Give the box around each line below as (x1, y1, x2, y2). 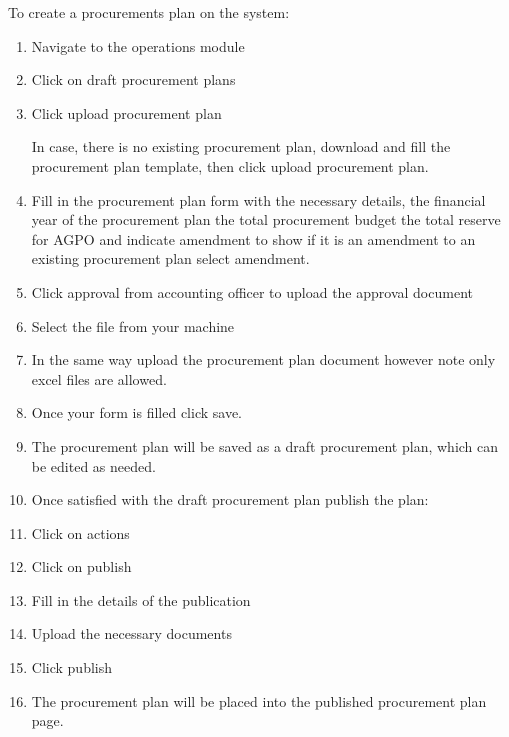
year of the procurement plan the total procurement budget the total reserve (31, 209, 501, 230)
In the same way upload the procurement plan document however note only (31, 349, 496, 370)
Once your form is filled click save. (31, 402, 243, 423)
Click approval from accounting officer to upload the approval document (31, 281, 473, 302)
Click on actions (31, 522, 130, 543)
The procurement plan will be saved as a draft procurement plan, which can (31, 435, 499, 456)
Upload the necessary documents (31, 623, 232, 644)
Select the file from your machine (31, 315, 235, 336)
